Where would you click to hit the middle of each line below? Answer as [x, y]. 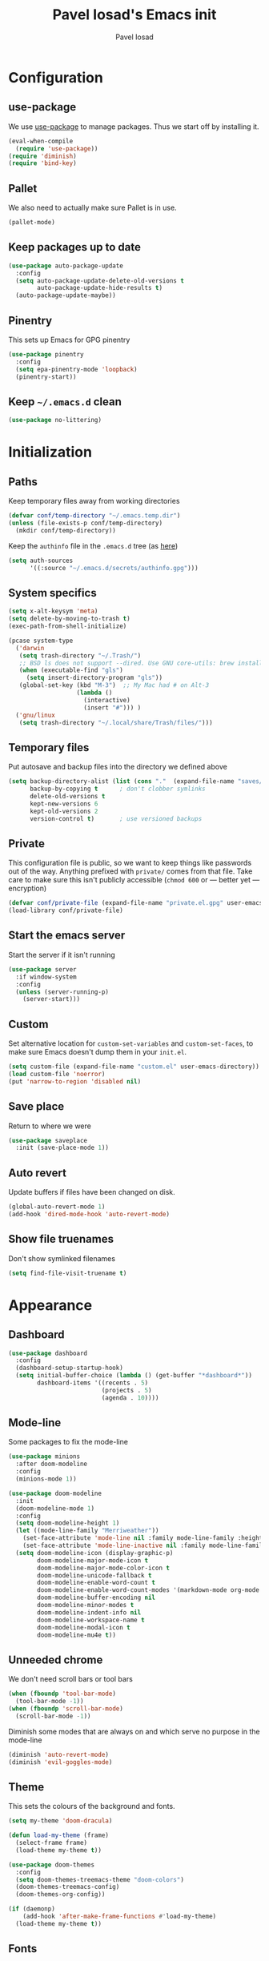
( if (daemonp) [32, 1909]
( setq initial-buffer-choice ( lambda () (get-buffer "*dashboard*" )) [134, 1376]
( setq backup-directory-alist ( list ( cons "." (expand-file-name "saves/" [137, 782]
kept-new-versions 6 [64, 804]
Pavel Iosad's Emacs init [134, 15]
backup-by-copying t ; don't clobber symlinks [117, 789]
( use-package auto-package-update [66, 266]
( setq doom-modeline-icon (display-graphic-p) [94, 1553]
